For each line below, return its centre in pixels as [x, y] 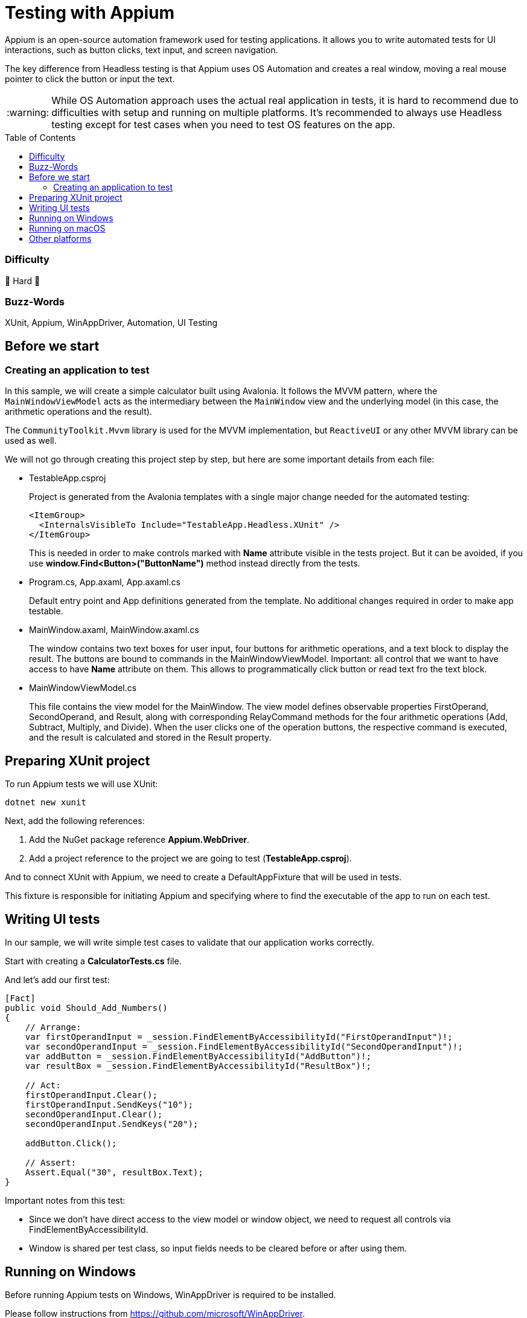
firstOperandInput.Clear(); [91, 1095]
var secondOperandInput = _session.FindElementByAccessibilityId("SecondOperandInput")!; [244, 1047]
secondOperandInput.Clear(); [94, 1115]
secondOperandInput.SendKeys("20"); [112, 1124]
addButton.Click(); [71, 1144]
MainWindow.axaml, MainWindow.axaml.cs [114, 630]
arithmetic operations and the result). [78, 412]
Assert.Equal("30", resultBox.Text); [114, 1173]
